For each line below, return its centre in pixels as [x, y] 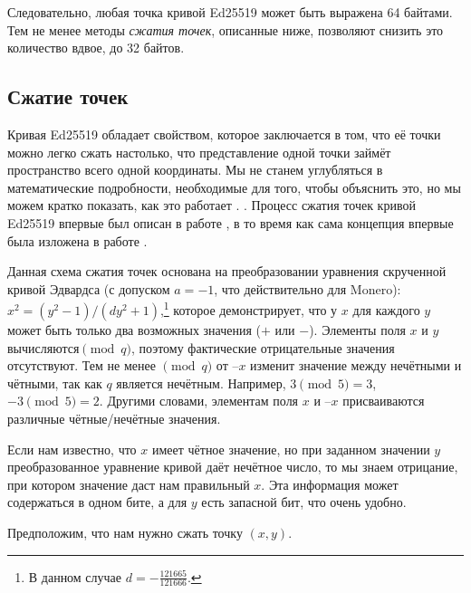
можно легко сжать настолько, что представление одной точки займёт [199, 152]
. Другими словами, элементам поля [199, 401]
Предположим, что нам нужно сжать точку [125, 532]
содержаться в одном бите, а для [97, 502]
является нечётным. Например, [201, 383]
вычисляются [43, 347]
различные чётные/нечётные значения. [114, 418]
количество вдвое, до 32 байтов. [96, 48]
